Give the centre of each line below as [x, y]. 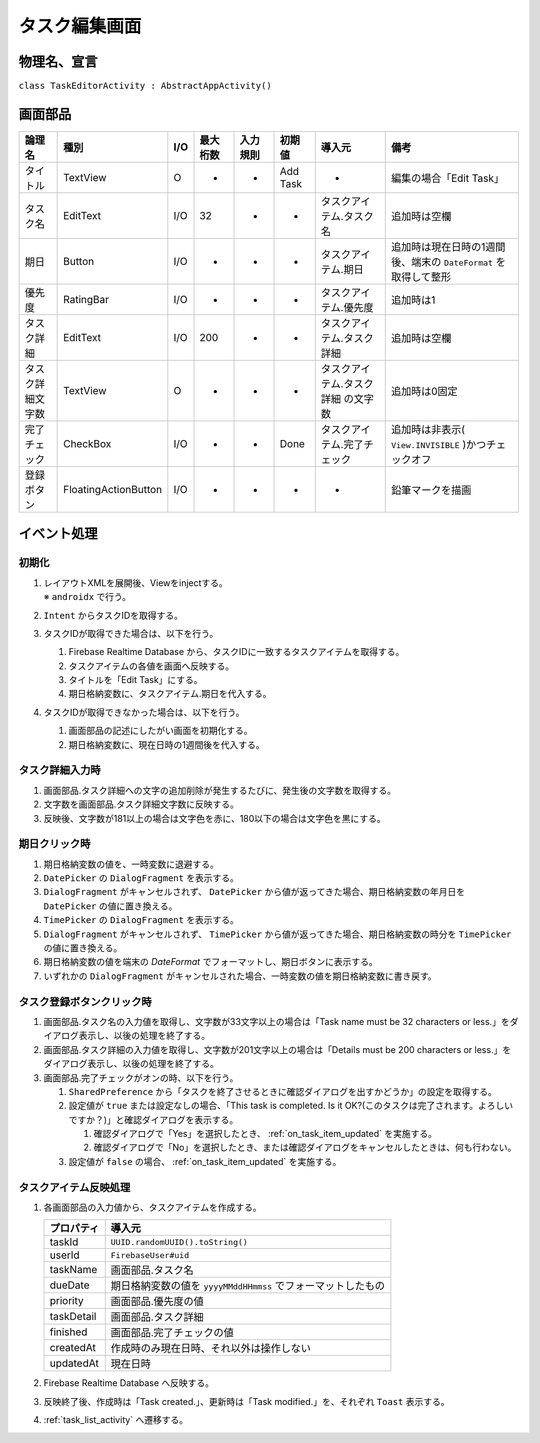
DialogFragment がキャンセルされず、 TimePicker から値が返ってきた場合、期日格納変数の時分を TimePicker [277, 934]
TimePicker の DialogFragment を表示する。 [141, 920]
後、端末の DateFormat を [448, 262]
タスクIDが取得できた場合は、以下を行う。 [131, 633]
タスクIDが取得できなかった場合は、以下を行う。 [144, 712]
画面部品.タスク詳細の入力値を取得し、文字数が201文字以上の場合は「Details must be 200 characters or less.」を [277, 1049]
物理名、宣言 [58, 61]
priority [66, 1301]
